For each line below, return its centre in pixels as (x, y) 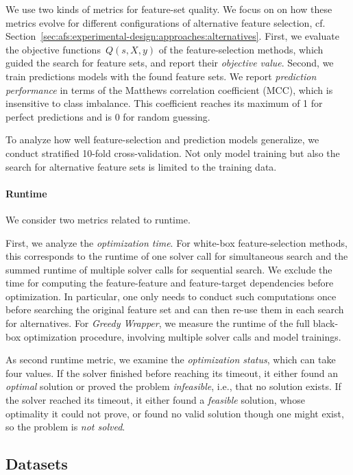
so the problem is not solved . (65, 427)
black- (326, 323)
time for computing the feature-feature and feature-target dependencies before (170, 283)
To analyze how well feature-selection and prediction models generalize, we (162, 139)
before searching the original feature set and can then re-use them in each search (175, 309)
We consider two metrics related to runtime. (98, 219)
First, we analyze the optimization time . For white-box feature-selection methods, (176, 242)
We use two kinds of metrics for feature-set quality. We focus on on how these (169, 9)
